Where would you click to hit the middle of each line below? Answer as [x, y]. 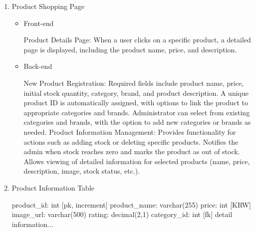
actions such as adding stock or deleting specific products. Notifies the [131, 141]
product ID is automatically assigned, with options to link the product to [136, 103]
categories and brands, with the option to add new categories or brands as [137, 122]
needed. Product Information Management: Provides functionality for [130, 131]
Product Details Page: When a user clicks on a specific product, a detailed [137, 40]
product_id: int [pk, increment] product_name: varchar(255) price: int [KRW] [131, 204]
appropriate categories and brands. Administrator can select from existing [137, 112]
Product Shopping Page [48, 6]
